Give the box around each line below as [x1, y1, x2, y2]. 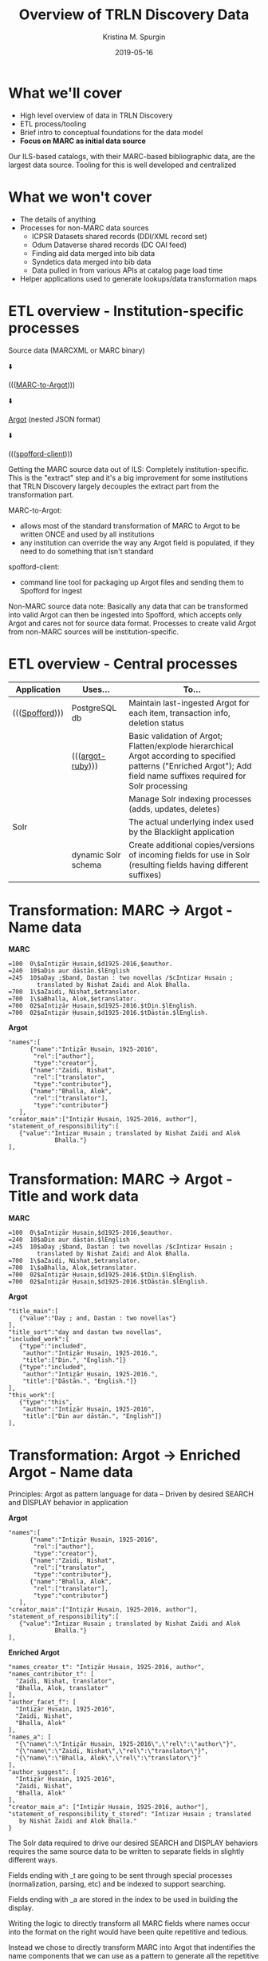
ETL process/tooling [19, 118, 86, 129]
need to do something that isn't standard [19, 546, 154, 556]
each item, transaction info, [128, 707, 231, 718]
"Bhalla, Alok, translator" [15, 1684, 109, 1692]
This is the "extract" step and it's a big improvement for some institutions [8, 473, 249, 482]
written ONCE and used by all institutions [19, 529, 155, 539]
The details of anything [19, 214, 97, 224]
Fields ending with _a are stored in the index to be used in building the [8, 1895, 238, 1904]
